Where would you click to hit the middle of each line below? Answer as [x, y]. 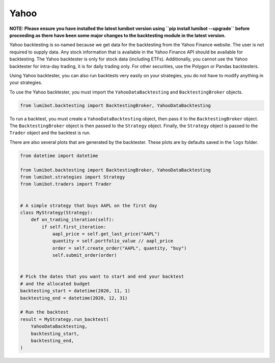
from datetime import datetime [59, 156]
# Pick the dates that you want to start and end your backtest [102, 277]
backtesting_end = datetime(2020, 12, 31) [74, 298]
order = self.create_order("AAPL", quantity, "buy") [119, 248]
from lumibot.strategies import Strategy [73, 177]
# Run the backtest [44, 312]
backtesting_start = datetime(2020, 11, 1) [75, 291]
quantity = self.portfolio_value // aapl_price [113, 241]
